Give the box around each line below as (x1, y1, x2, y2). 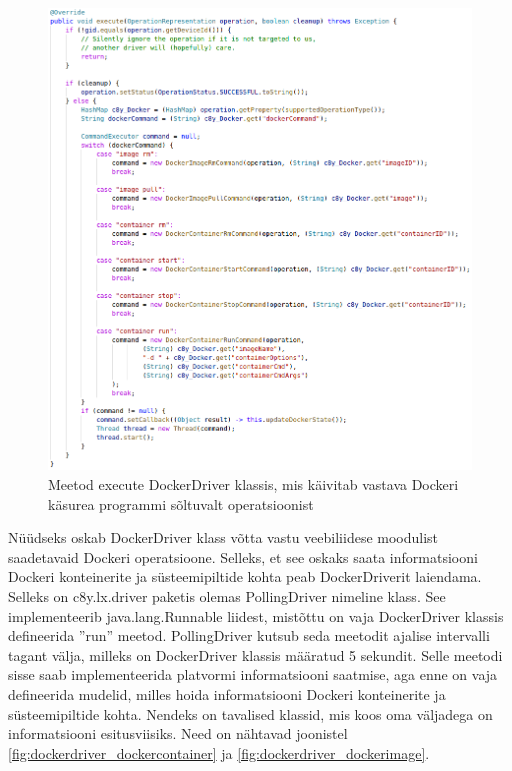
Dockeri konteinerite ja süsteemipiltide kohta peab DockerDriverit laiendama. (8, 566, 482, 587)
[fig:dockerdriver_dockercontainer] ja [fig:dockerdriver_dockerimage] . (8, 742, 430, 763)
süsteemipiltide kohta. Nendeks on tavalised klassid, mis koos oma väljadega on (8, 703, 493, 724)
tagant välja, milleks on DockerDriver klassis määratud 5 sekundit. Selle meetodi (8, 644, 503, 665)
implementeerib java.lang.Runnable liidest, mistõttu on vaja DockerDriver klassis (8, 605, 504, 626)
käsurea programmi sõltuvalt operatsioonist (48, 493, 314, 514)
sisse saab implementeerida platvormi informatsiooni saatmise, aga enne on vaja (8, 664, 498, 685)
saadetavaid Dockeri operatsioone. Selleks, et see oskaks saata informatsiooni (8, 546, 478, 567)
